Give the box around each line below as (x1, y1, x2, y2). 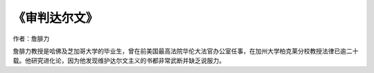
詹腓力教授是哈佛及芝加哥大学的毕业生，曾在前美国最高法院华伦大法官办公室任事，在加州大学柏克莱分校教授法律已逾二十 (12, 47, 359, 55)
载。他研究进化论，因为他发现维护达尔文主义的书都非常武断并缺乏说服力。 (12, 56, 225, 65)
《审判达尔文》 (12, 10, 98, 25)
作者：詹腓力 (12, 34, 50, 43)
